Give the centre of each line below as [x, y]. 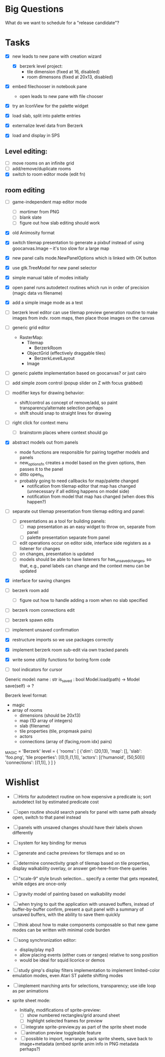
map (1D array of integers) [46, 721]
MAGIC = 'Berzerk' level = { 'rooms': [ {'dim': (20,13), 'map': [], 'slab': [73, 751]
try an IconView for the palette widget [50, 106]
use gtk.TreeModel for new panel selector [55, 267]
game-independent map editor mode [50, 202]
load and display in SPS [36, 135]
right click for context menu [40, 423]
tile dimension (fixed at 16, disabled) [63, 72]
